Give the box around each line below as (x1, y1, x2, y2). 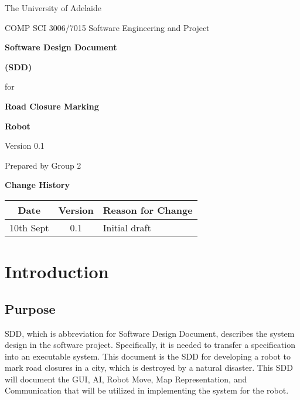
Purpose (5, 299, 56, 317)
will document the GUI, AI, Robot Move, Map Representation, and (5, 372, 247, 385)
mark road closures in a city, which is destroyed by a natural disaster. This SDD (5, 361, 293, 374)
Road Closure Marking (5, 100, 99, 112)
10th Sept (9, 220, 49, 234)
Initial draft (103, 220, 151, 234)
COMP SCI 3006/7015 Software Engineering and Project (5, 21, 210, 33)
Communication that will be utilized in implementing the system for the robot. (5, 384, 289, 396)
